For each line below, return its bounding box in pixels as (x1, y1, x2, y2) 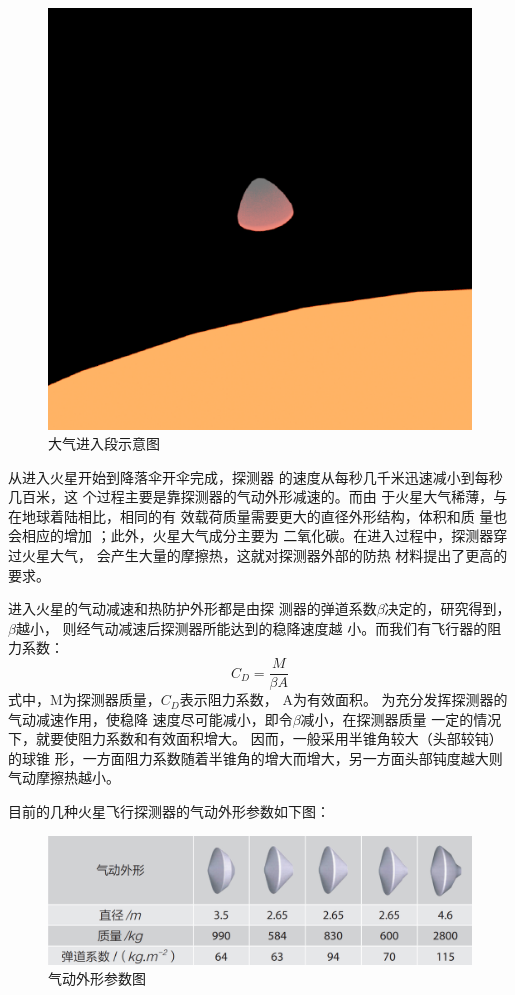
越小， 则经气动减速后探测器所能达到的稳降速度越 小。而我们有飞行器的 (15, 617, 488, 638)
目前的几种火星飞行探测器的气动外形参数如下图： (8, 801, 330, 822)
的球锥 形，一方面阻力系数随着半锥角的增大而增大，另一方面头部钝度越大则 (8, 747, 503, 768)
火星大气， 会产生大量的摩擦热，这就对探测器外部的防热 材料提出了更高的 (21, 545, 508, 566)
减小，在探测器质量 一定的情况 (300, 708, 502, 729)
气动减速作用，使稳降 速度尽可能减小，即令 (8, 708, 293, 729)
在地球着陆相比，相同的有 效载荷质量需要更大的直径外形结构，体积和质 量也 (8, 505, 508, 526)
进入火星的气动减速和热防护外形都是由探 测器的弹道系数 (8, 598, 377, 619)
